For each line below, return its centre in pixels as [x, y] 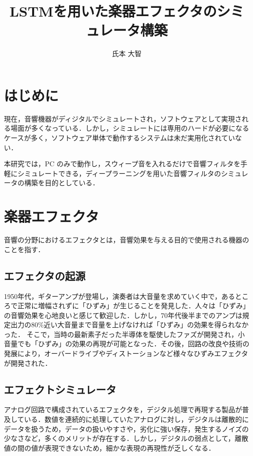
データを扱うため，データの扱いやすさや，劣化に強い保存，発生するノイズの [126, 428]
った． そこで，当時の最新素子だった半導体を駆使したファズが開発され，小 [125, 334]
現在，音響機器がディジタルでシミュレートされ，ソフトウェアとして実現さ [123, 118]
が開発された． [28, 363]
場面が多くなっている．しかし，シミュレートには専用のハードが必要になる [130, 128]
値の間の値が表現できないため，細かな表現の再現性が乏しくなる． [110, 447]
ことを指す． [24, 249]
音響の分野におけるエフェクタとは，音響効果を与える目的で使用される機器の [127, 240]
